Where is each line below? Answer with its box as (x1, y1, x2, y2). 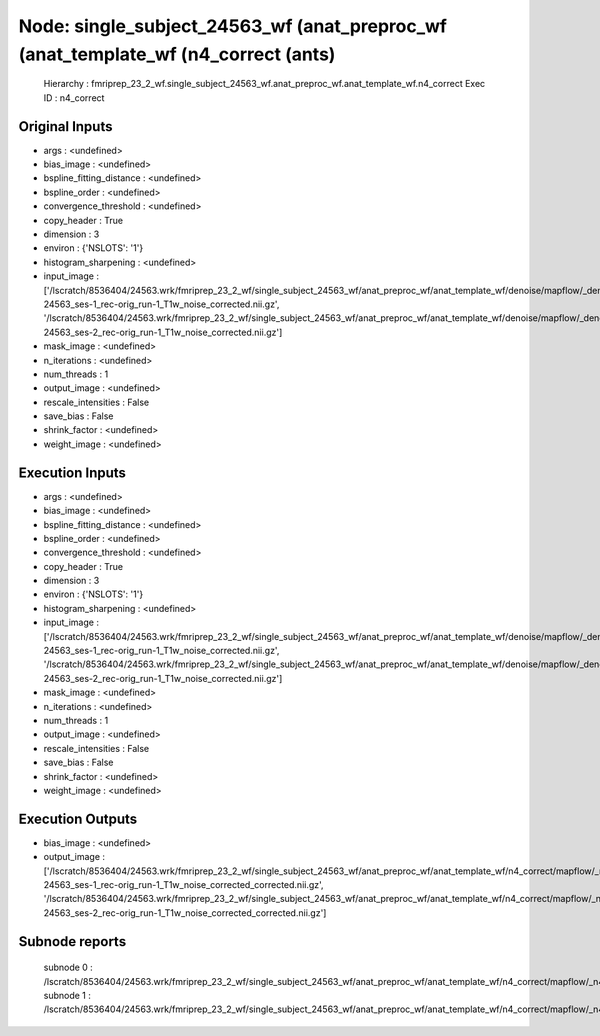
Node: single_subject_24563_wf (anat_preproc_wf (18, 15, 447, 37)
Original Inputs (18, 118, 113, 135)
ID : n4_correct (43, 91, 105, 104)
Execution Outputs (18, 810, 138, 827)
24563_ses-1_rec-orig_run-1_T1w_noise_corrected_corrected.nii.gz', (43, 879, 324, 891)
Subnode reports (18, 933, 127, 950)
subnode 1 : (43, 990, 92, 1001)
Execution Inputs (18, 464, 127, 481)
